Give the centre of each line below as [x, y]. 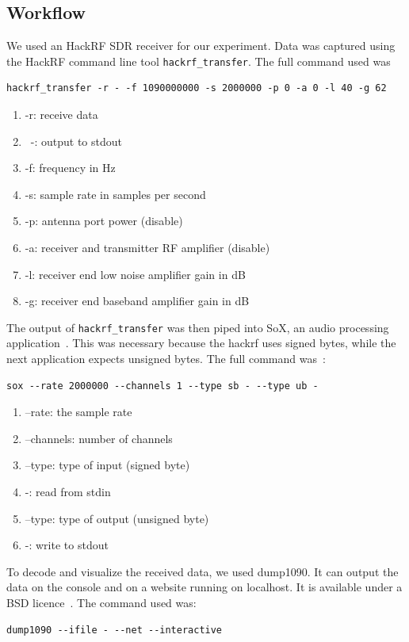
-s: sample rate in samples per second [115, 194]
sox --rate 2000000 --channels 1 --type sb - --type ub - [162, 386]
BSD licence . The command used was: [101, 602]
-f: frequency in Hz [70, 168]
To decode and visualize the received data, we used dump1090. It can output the [203, 571]
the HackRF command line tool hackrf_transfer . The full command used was [199, 61]
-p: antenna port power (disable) [104, 221]
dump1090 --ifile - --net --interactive [115, 630]
